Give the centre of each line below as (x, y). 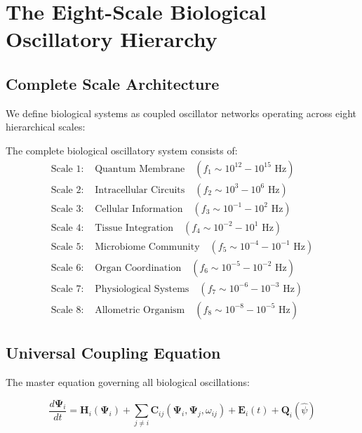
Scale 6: (67, 268)
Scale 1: (67, 169)
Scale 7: (67, 289)
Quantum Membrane (140, 169)
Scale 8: (67, 310)
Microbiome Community (147, 247)
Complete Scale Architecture (113, 83)
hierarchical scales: (46, 127)
